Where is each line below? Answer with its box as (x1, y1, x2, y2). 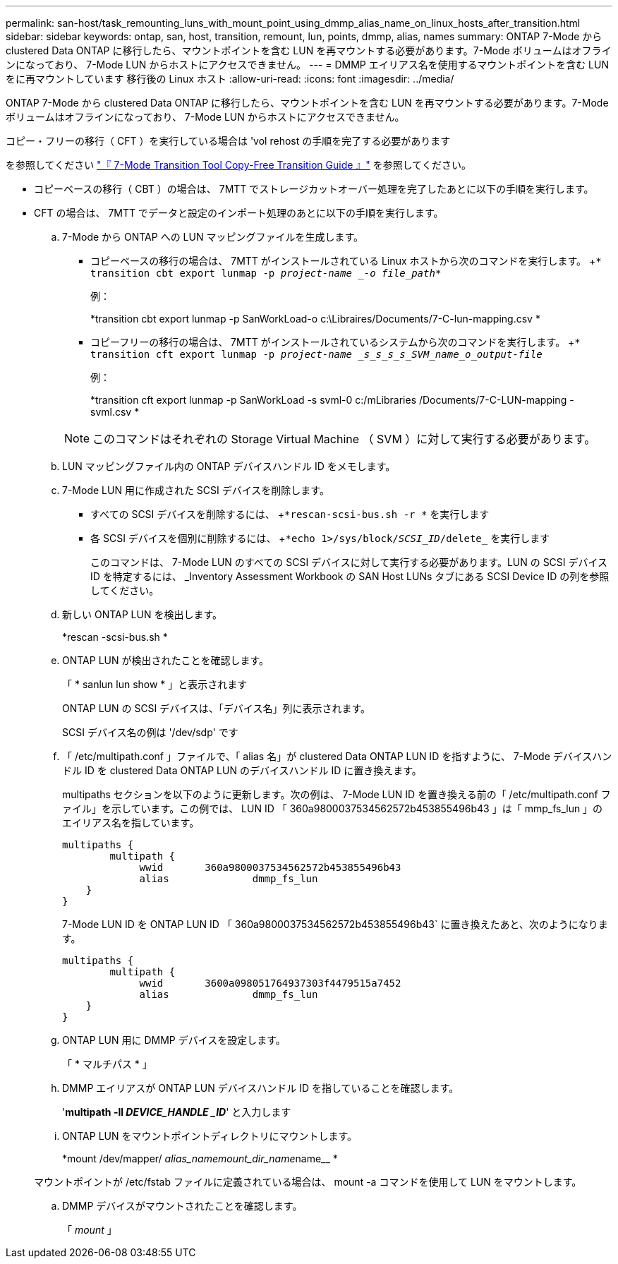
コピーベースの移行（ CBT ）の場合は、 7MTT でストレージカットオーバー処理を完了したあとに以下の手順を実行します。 (34, 183, 594, 195)
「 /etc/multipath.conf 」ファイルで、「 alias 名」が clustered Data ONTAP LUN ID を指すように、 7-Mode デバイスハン (62, 750, 612, 762)
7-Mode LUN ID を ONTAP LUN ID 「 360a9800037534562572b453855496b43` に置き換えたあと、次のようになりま (62, 918, 608, 930)
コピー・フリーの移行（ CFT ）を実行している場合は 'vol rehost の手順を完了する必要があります (6, 135, 451, 147)
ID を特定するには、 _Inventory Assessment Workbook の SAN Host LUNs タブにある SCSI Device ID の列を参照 (90, 570, 610, 582)
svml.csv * (90, 406, 140, 418)
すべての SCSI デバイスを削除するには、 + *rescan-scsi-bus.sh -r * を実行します (90, 508, 490, 520)
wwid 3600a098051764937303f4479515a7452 (139, 977, 401, 989)
